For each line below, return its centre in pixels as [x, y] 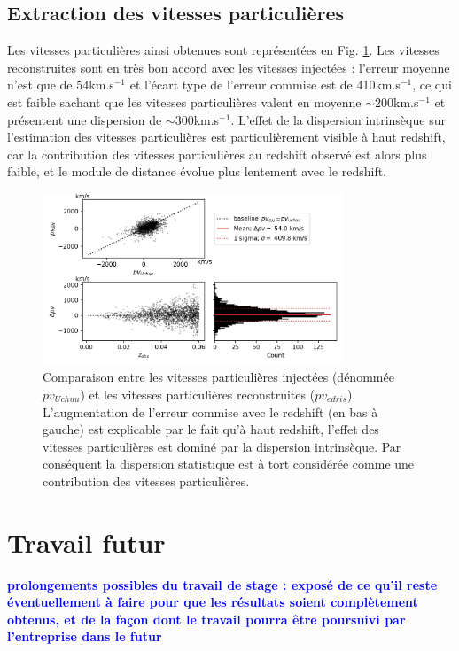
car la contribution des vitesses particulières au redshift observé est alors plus [217, 154]
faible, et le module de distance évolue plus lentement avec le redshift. [197, 171]
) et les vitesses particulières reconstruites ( [198, 394]
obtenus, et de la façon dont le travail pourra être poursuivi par [206, 619]
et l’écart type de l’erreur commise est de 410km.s [265, 85]
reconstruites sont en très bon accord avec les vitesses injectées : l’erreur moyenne [229, 67]
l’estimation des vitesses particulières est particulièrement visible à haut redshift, [226, 137]
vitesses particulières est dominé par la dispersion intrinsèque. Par [222, 446]
